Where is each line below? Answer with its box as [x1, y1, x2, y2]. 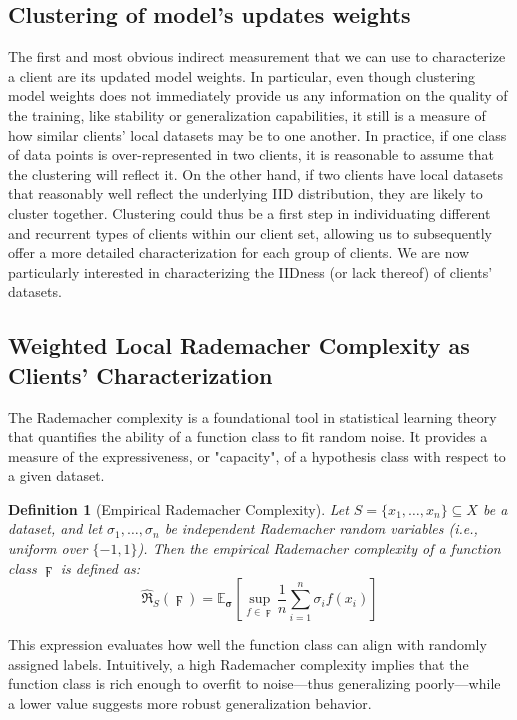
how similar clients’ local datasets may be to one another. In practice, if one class [8, 124, 507, 145]
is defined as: [60, 557, 141, 578]
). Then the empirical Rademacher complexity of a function [137, 538, 501, 559]
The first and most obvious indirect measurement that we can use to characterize [8, 46, 506, 67]
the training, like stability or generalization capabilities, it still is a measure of [8, 104, 486, 125]
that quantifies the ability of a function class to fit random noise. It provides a [8, 426, 488, 447]
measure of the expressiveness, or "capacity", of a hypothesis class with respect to [8, 445, 506, 466]
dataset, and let [8, 518, 103, 539]
